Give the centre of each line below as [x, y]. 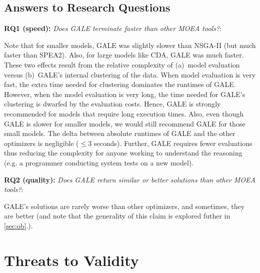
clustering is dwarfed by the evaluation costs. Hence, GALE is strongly [112, 104]
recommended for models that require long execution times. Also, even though [124, 113]
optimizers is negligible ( [41, 143]
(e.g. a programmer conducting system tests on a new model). [99, 162]
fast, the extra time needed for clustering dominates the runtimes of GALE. [120, 84]
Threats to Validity [71, 260]
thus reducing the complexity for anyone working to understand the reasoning [123, 153]
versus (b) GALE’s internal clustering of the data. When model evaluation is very [130, 74]
